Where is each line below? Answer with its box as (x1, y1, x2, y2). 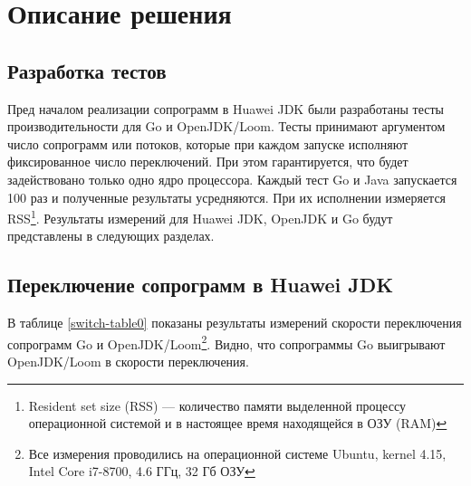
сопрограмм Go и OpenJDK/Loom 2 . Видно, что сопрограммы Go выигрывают (7, 331, 446, 353)
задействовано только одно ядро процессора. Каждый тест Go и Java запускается (7, 169, 457, 188)
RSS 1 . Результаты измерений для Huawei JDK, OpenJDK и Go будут (7, 206, 393, 227)
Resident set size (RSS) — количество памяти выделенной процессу (28, 395, 406, 415)
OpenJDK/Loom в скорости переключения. (7, 352, 249, 371)
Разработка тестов (7, 56, 167, 84)
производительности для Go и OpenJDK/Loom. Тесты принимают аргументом (7, 117, 446, 136)
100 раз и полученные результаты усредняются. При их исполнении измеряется (7, 187, 447, 206)
